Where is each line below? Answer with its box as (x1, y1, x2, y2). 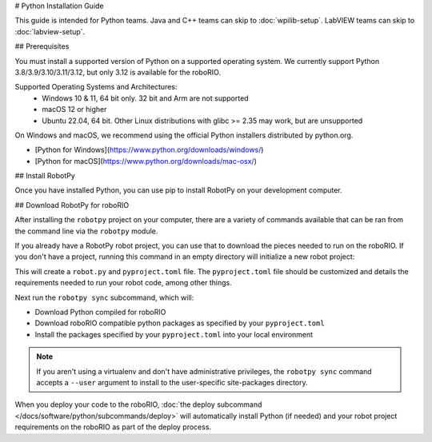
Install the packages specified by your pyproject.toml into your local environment (34, 329, 314, 339)
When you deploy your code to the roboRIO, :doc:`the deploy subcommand (14, 400, 262, 409)
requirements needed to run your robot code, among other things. (14, 278, 232, 288)
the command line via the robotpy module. (14, 226, 158, 236)
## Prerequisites (14, 42, 70, 51)
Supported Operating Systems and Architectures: (14, 82, 178, 92)
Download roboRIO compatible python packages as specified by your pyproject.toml (34, 318, 325, 328)
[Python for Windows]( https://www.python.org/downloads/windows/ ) (34, 145, 264, 155)
